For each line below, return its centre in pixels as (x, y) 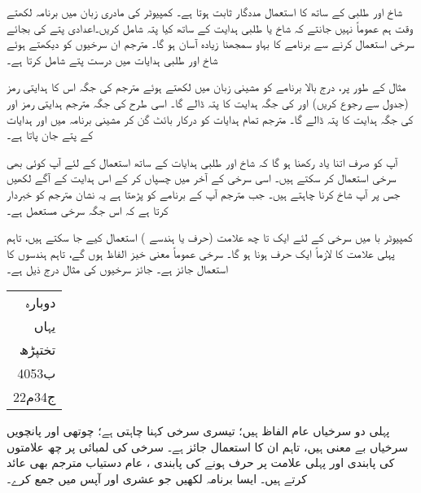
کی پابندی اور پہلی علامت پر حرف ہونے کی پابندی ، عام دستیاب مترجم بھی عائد (201, 462)
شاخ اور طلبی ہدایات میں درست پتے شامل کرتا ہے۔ (112, 59)
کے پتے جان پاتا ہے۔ (50, 135)
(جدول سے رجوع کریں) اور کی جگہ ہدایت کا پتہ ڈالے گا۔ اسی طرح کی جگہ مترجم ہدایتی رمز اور (208, 102)
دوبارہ (41, 302)
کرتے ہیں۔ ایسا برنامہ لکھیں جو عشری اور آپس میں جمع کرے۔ (157, 478)
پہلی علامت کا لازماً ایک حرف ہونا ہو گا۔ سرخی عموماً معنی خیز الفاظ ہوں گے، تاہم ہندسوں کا (201, 253)
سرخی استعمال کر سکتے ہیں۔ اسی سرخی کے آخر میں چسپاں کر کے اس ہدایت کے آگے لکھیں (202, 178)
